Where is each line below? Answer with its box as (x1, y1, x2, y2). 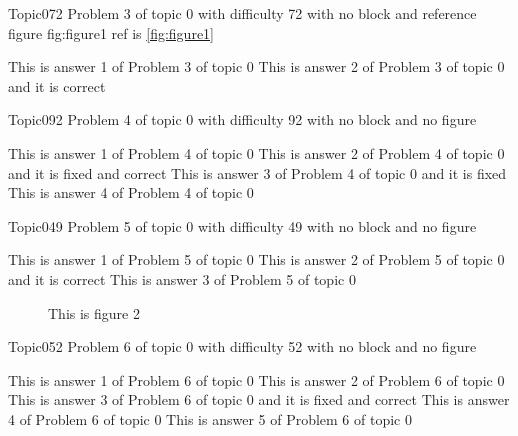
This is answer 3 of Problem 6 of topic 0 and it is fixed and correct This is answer (8, 389, 510, 410)
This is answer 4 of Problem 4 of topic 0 (8, 182, 254, 203)
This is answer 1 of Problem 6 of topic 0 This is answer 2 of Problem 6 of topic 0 (8, 369, 505, 390)
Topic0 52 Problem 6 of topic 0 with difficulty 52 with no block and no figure (8, 336, 477, 357)
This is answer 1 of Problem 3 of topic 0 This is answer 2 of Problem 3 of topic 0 (8, 56, 505, 77)
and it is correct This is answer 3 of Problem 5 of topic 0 (8, 268, 356, 289)
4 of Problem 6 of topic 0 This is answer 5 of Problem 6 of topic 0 (8, 408, 412, 429)
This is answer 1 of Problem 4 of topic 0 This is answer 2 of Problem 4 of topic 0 (8, 142, 505, 163)
